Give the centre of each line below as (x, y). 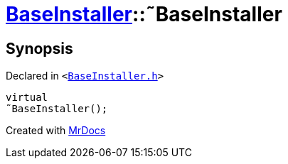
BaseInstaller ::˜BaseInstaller (144, 14)
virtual (27, 98)
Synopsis (39, 48)
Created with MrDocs (56, 131)
